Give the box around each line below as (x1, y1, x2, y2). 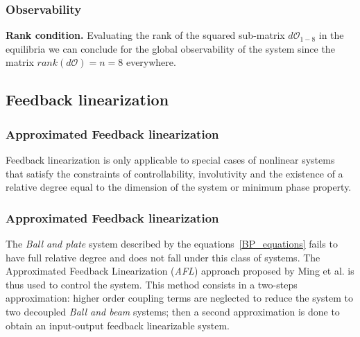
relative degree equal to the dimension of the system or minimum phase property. (6, 180, 352, 194)
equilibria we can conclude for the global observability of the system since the (6, 41, 335, 55)
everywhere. (126, 55, 176, 69)
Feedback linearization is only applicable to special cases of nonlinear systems (6, 153, 335, 166)
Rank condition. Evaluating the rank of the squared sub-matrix (6, 28, 285, 42)
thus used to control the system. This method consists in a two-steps (6, 277, 298, 291)
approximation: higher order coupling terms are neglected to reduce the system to (6, 291, 353, 305)
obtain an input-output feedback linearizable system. (6, 318, 230, 332)
